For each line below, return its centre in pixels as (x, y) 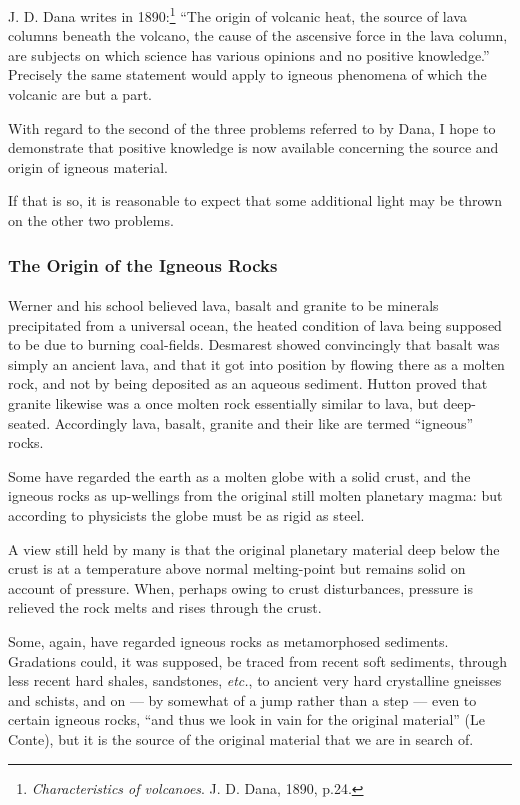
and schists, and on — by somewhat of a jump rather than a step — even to (242, 699)
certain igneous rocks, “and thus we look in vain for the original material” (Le (247, 719)
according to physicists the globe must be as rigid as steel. (186, 514)
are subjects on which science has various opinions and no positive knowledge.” (249, 54)
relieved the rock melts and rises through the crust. (165, 607)
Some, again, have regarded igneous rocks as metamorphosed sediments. (228, 640)
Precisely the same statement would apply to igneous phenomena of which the (247, 74)
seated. (29, 422)
